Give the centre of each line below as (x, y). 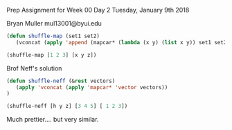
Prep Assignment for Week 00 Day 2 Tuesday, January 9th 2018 (98, 10)
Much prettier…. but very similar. (53, 120)
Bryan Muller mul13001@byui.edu (54, 23)
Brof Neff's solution (34, 68)
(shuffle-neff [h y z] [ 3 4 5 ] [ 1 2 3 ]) (67, 106)
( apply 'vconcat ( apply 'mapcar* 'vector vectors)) (92, 87)
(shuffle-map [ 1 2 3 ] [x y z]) (52, 55)
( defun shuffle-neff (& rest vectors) (61, 81)
